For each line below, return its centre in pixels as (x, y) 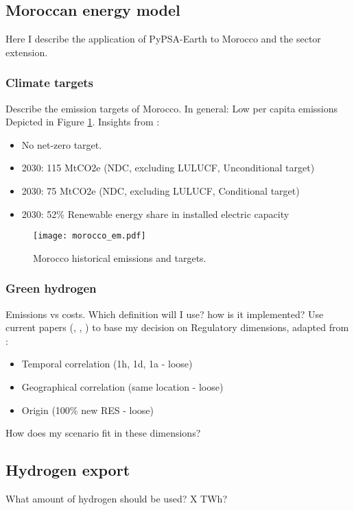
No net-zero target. (62, 144)
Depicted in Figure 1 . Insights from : (83, 122)
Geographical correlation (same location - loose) (122, 387)
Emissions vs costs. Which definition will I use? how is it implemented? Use (165, 314)
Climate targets (50, 83)
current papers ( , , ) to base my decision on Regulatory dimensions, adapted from (177, 327)
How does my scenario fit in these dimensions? (103, 433)
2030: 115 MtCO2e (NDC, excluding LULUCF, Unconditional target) (168, 168)
